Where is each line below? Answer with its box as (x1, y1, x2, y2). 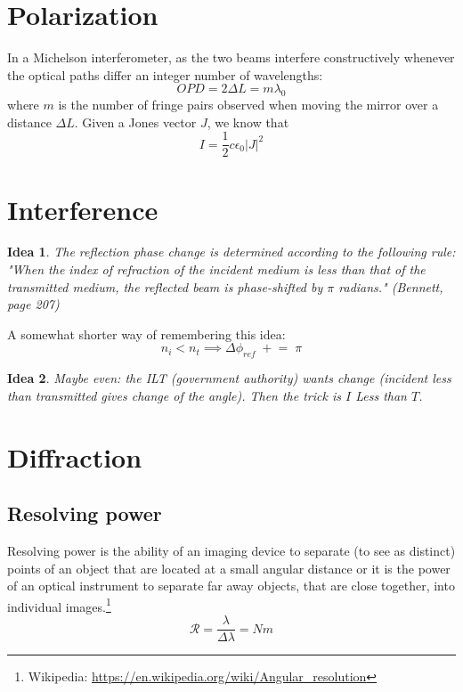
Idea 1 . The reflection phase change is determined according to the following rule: (7, 242, 456, 261)
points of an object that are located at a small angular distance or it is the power (7, 558, 451, 577)
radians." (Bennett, (338, 277, 443, 296)
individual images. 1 (7, 594, 111, 615)
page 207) (7, 295, 60, 313)
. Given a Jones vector (74, 112, 197, 131)
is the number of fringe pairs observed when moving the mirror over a (58, 95, 439, 114)
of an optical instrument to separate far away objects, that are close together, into (7, 576, 455, 595)
